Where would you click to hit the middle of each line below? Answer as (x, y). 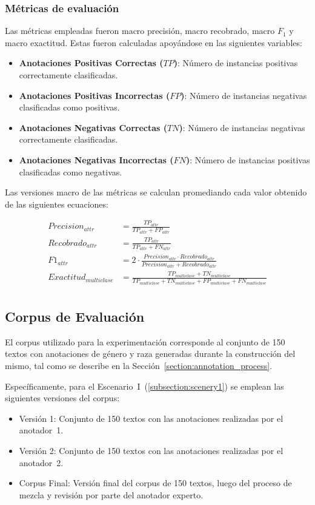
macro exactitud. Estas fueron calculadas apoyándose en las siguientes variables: (154, 42)
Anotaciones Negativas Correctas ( (93, 127)
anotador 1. (41, 430)
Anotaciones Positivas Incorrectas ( (94, 95)
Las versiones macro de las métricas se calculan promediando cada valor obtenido (156, 192)
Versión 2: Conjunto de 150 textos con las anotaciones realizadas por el (151, 451)
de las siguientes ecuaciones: (57, 204)
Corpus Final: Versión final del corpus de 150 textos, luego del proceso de (155, 483)
